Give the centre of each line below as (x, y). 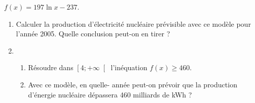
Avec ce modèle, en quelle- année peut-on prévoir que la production (133, 84)
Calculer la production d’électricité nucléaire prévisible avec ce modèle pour (133, 23)
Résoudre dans (51, 67)
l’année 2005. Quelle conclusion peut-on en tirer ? (93, 34)
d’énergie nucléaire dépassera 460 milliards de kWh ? (110, 94)
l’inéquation (129, 67)
